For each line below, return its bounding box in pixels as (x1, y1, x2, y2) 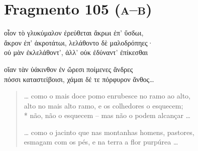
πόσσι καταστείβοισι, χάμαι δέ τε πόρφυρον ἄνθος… (4, 73, 154, 84)
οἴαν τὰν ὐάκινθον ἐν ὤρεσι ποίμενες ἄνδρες (4, 63, 133, 74)
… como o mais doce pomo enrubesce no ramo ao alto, (24, 90, 190, 101)
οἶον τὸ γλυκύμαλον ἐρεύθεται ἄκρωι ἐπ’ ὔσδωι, (4, 27, 144, 38)
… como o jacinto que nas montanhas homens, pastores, (24, 126, 194, 137)
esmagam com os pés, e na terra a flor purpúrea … (24, 136, 178, 147)
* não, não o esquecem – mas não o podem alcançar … (24, 110, 190, 120)
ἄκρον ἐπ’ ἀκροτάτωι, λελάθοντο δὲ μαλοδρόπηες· (4, 37, 153, 47)
